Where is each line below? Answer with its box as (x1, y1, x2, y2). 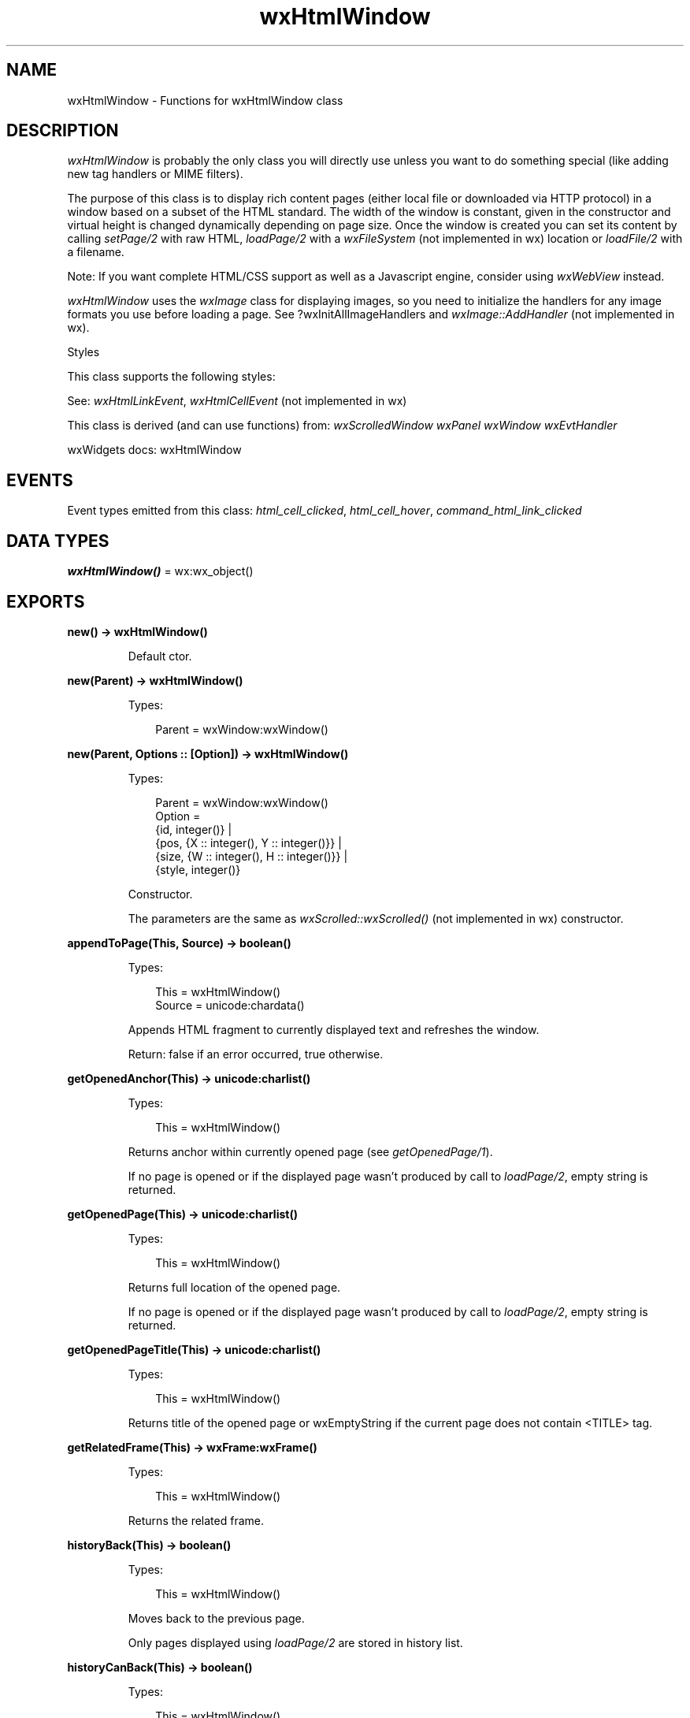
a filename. (67, 245, 124, 259)
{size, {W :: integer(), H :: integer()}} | (155, 849, 348, 863)
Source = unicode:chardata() (155, 998, 305, 1012)
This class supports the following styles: (67, 370, 276, 384)
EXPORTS (6, 591, 85, 612)
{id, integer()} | (155, 822, 232, 836)
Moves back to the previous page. (128, 1611, 305, 1625)
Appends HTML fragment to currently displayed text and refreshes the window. (128, 1022, 540, 1036)
